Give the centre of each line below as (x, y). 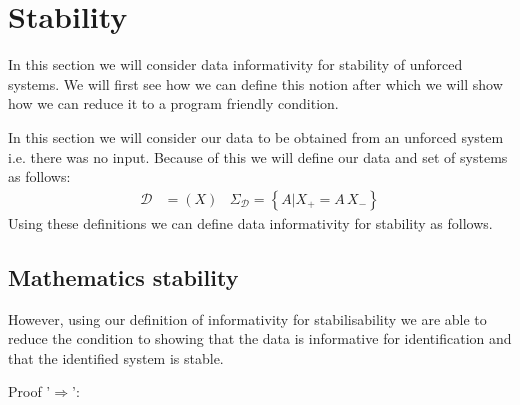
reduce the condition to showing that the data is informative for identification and (260, 338)
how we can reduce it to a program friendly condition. (173, 103)
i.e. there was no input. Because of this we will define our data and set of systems (258, 156)
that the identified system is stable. (116, 357)
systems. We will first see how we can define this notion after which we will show (255, 83)
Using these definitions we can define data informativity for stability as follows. (250, 222)
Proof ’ (29, 391)
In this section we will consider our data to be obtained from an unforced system (256, 136)
